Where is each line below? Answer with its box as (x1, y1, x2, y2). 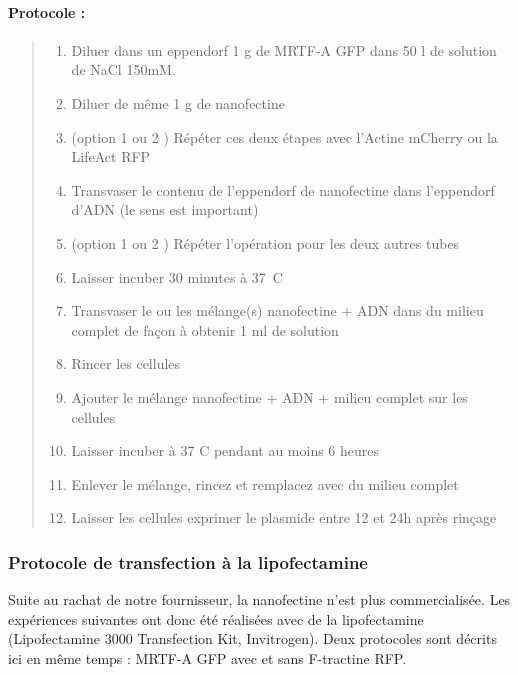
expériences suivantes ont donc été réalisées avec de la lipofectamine (8, 608, 424, 629)
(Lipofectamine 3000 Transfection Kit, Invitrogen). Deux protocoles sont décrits (8, 628, 497, 649)
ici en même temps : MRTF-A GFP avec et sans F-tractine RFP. (8, 647, 407, 668)
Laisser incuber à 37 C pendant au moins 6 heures (71, 440, 380, 461)
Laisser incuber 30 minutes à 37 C (71, 266, 283, 287)
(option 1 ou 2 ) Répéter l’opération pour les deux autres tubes (71, 232, 460, 253)
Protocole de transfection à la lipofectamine (8, 549, 368, 574)
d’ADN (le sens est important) (71, 199, 259, 220)
